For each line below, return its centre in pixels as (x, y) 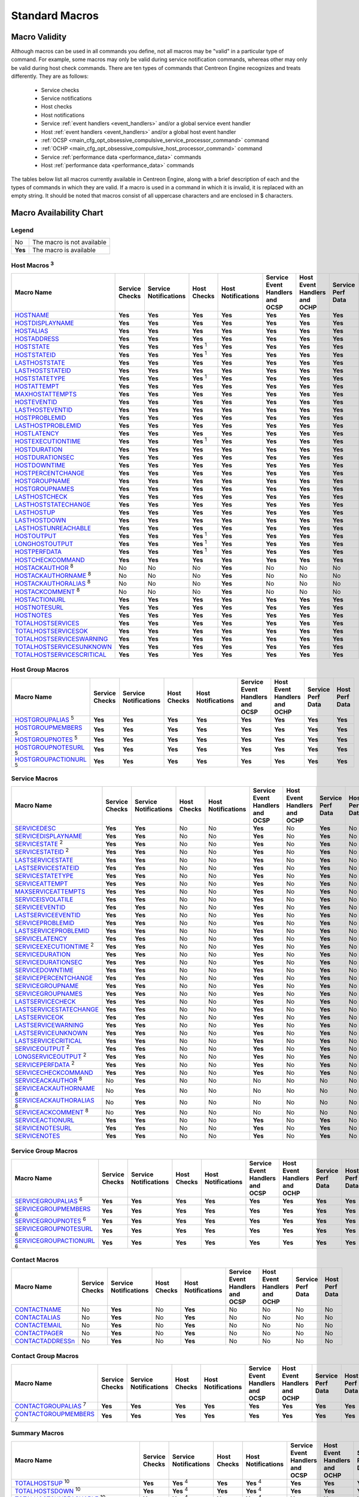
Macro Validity (39, 37)
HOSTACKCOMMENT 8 (47, 591)
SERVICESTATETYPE (44, 875)
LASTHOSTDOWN (40, 520)
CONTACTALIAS (38, 1317)
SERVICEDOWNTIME (44, 970)
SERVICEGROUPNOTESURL (54, 1229)
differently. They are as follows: (50, 76)
